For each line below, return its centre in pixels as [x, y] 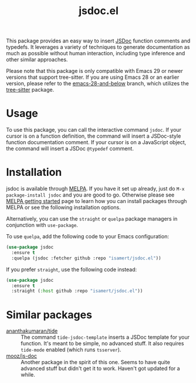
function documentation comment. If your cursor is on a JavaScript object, [96, 142]
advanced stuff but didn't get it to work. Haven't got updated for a [100, 368]
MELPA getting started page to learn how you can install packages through [97, 201]
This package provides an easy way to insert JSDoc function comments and [98, 41]
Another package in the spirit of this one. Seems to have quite [95, 362]
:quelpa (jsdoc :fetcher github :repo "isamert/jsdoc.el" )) [86, 258]
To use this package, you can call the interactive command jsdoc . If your [94, 130]
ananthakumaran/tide [32, 331]
